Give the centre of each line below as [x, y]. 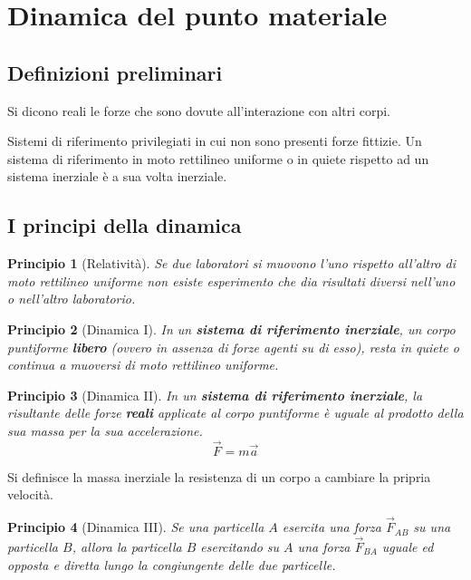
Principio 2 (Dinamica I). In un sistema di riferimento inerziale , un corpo [231, 329]
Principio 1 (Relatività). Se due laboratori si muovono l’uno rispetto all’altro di [231, 263]
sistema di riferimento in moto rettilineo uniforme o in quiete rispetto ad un [218, 158]
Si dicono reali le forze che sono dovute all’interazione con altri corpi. [199, 110]
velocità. [30, 494]
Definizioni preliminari [115, 72]
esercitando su [240, 546]
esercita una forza [332, 527]
